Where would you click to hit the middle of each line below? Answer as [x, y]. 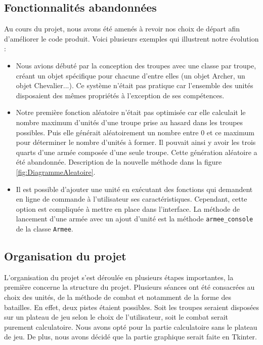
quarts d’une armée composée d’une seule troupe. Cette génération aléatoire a [137, 152]
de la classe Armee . [45, 228]
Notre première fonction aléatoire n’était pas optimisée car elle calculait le [131, 112]
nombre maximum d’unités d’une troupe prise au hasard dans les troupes [129, 122]
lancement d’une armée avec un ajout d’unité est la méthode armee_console [135, 219]
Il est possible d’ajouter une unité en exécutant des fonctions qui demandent [134, 189]
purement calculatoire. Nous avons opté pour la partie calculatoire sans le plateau [131, 327]
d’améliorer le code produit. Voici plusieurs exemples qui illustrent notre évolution [131, 38]
